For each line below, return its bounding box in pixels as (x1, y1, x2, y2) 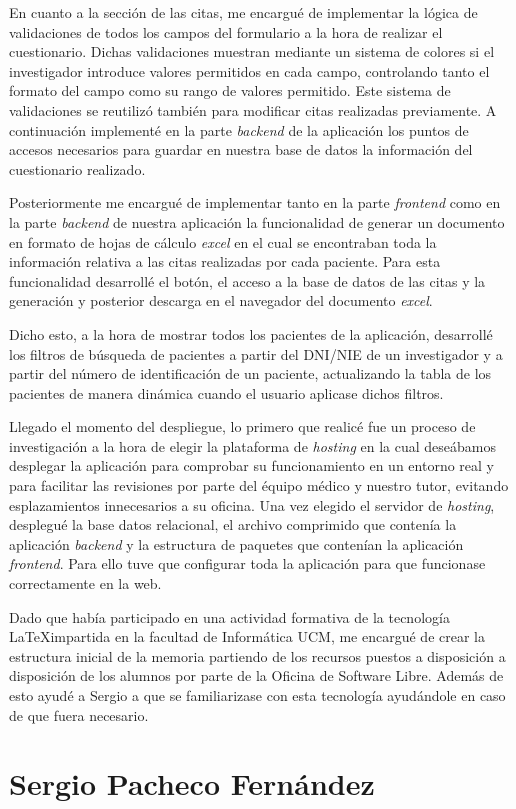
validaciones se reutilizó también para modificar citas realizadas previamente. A (9, 99, 497, 120)
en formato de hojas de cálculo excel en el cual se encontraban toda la (9, 231, 437, 252)
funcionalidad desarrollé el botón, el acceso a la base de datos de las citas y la (9, 270, 486, 291)
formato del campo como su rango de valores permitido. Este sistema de (9, 80, 451, 101)
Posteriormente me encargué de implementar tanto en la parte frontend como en (9, 192, 501, 213)
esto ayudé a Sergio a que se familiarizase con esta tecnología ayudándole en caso (9, 685, 506, 705)
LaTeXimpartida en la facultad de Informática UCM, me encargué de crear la (9, 626, 485, 647)
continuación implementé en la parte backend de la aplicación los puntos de (9, 119, 469, 140)
